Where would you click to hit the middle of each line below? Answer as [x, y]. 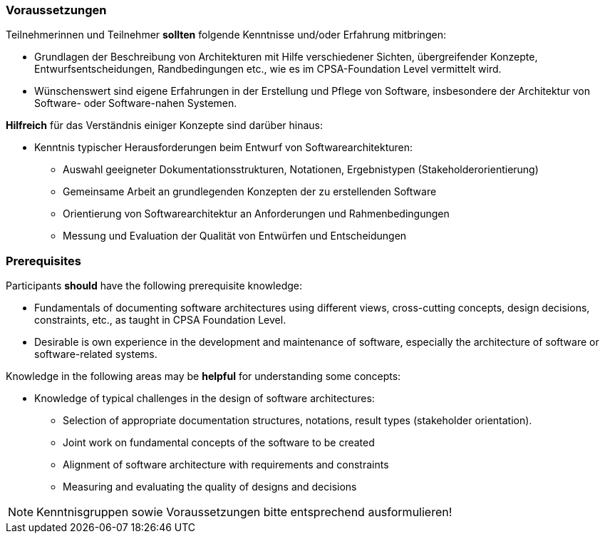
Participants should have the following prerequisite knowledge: [154, 286]
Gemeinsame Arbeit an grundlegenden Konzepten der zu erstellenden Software [250, 192]
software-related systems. [96, 354]
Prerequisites [43, 261]
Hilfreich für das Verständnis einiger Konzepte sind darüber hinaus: [165, 125]
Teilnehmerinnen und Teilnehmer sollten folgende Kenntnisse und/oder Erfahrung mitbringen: [226, 35]
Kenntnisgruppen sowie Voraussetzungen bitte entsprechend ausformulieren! [244, 512]
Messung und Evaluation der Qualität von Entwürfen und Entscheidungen [235, 236]
